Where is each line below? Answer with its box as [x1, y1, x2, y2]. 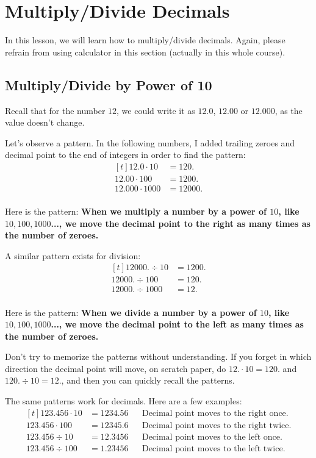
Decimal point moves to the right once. [142, 409, 289, 418]
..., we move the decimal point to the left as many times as [51, 318, 304, 331]
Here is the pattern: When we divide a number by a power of [5, 306, 257, 318]
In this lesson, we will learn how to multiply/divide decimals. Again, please [5, 34, 285, 46]
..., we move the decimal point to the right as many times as [51, 216, 311, 229]
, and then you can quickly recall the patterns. [61, 374, 235, 387]
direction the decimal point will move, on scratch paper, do [5, 362, 226, 374]
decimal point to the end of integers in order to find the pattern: [5, 148, 246, 161]
